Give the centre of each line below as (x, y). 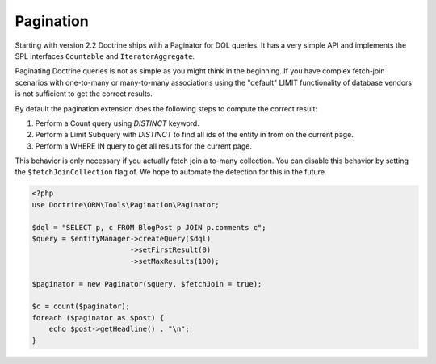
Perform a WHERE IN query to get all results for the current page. (143, 146)
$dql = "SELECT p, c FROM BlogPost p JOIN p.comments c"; (149, 227)
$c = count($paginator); (81, 306)
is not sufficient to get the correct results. (84, 94)
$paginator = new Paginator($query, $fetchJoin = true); (147, 284)
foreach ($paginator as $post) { (98, 318)
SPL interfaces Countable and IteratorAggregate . (105, 56)
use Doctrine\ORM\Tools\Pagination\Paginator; (126, 205)
